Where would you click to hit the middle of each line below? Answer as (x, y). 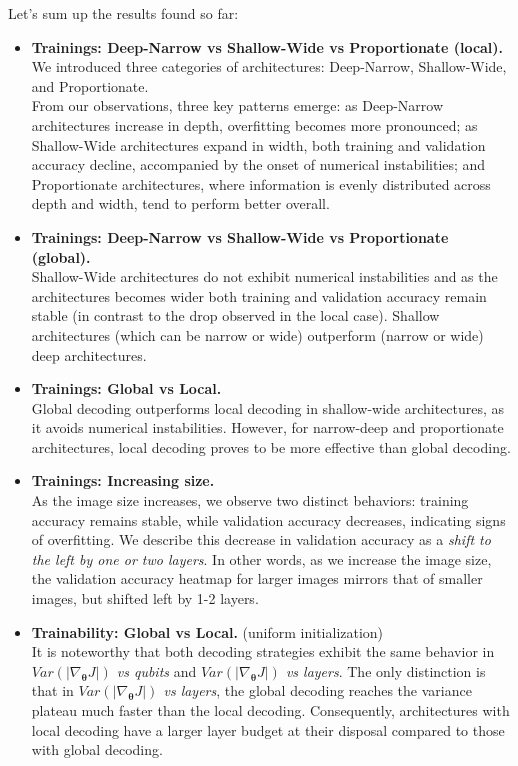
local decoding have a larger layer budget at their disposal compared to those (268, 729)
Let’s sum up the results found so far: (123, 13)
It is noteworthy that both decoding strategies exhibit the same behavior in (263, 651)
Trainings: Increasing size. (123, 480)
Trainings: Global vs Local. (126, 388)
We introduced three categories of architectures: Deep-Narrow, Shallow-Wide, (269, 66)
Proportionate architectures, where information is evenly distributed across (261, 183)
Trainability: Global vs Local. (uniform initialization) (207, 631)
